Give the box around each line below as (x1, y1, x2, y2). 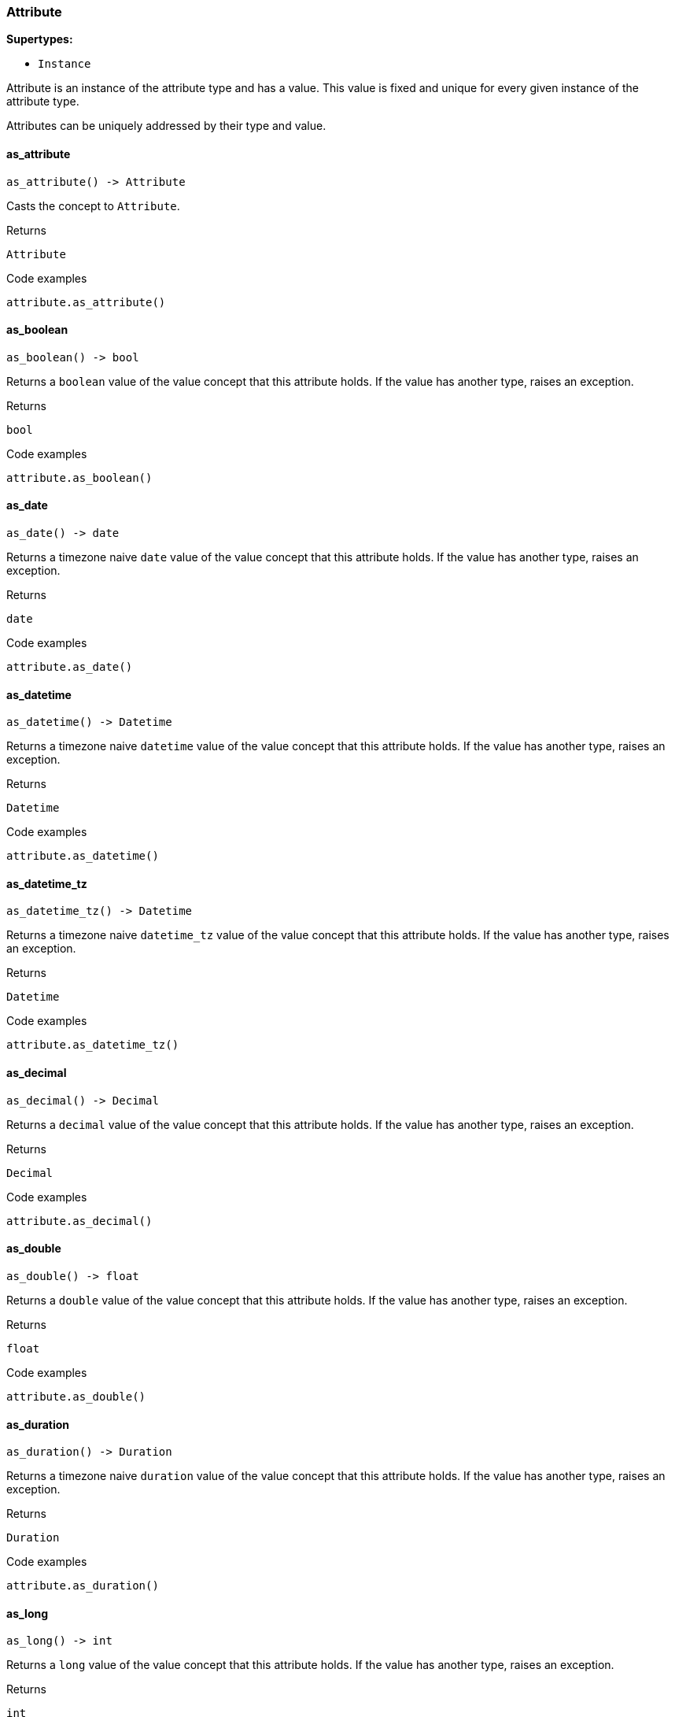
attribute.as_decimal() (6, 1214, 153, 1227)
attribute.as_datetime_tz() (6, 1038, 179, 1052)
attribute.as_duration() (6, 1579, 159, 1593)
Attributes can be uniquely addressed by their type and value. (6, 119, 326, 133)
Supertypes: (6, 32, 73, 46)
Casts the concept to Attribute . (6, 198, 180, 213)
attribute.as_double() (6, 1390, 146, 1403)
